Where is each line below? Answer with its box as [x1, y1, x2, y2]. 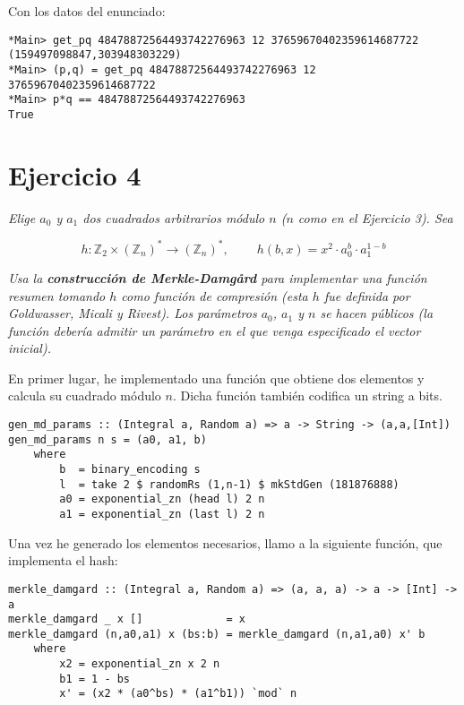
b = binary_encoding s [59, 463, 201, 477]
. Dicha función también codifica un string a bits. [172, 386, 443, 405]
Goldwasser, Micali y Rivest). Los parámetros [8, 304, 257, 322]
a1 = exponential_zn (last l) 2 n [59, 508, 265, 520]
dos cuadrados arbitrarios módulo [82, 208, 265, 227]
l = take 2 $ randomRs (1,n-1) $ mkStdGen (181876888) [59, 477, 400, 491]
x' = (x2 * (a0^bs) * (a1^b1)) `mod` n [59, 687, 297, 701]
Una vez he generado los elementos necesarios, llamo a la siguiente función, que [8, 533, 443, 552]
